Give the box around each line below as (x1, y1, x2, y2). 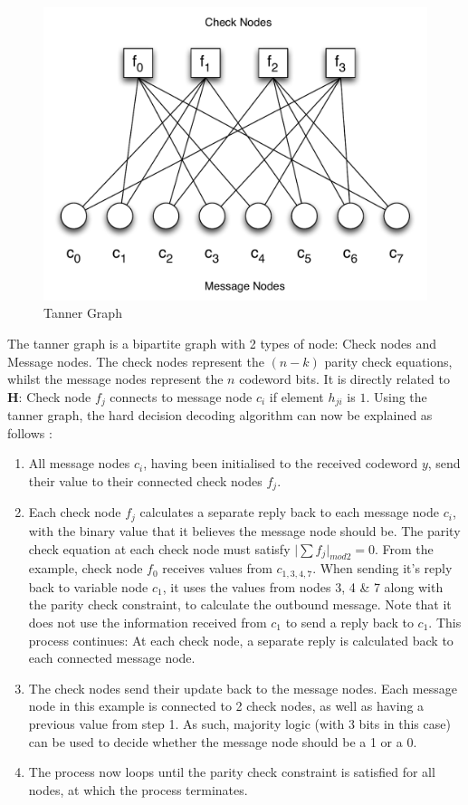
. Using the (366, 387, 427, 406)
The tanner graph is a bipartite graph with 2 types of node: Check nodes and (7, 333, 437, 352)
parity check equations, (324, 351, 453, 370)
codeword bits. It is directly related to (239, 369, 450, 388)
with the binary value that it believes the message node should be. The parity (28, 521, 461, 540)
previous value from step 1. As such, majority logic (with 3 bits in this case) (28, 714, 451, 733)
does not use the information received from (28, 612, 267, 631)
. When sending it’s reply (312, 559, 453, 578)
